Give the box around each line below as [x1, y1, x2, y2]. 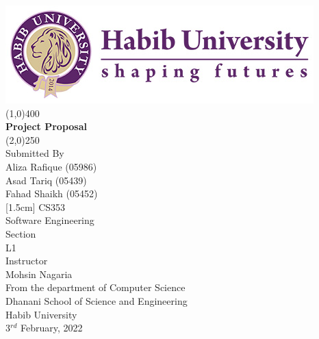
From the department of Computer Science [5, 280, 186, 294]
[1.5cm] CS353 [5, 199, 66, 214]
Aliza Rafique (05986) [5, 159, 97, 173]
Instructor [5, 253, 48, 268]
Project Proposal [5, 119, 87, 134]
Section [5, 226, 36, 240]
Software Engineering [5, 213, 94, 227]
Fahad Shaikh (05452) [5, 186, 98, 201]
